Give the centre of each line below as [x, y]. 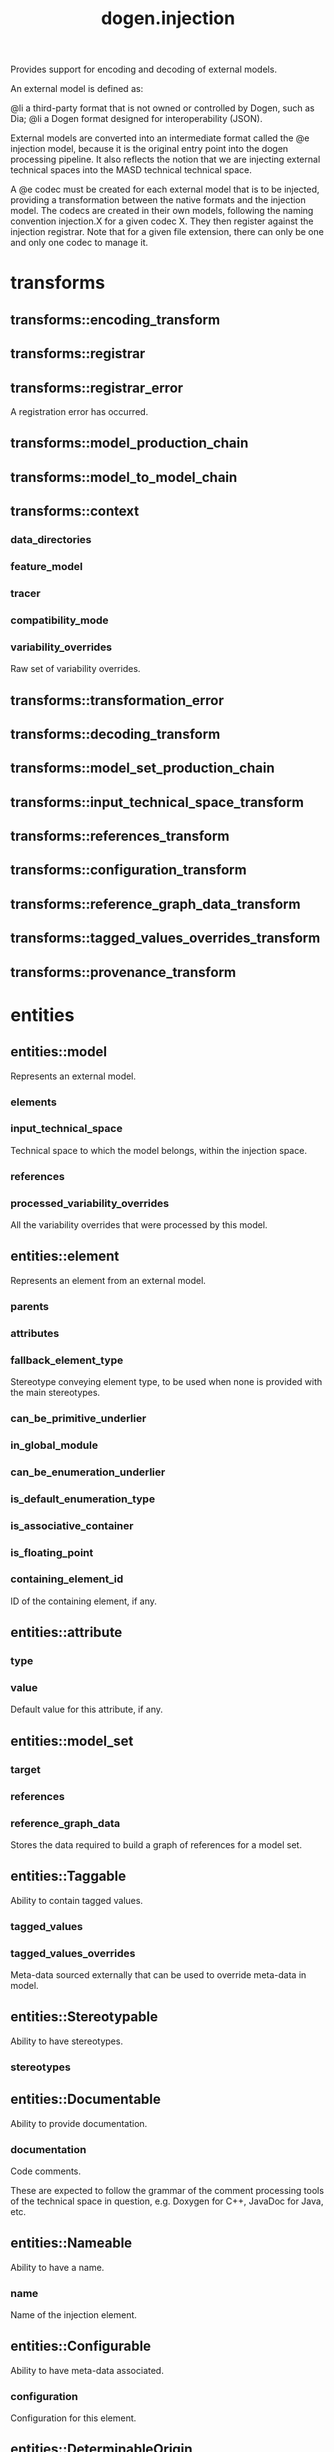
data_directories [51, 540]
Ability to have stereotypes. [66, 2041]
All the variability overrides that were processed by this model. [139, 1225]
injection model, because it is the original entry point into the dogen [149, 149]
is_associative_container [72, 1525]
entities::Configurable [81, 2346]
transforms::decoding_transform [115, 733]
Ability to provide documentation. [79, 2123]
